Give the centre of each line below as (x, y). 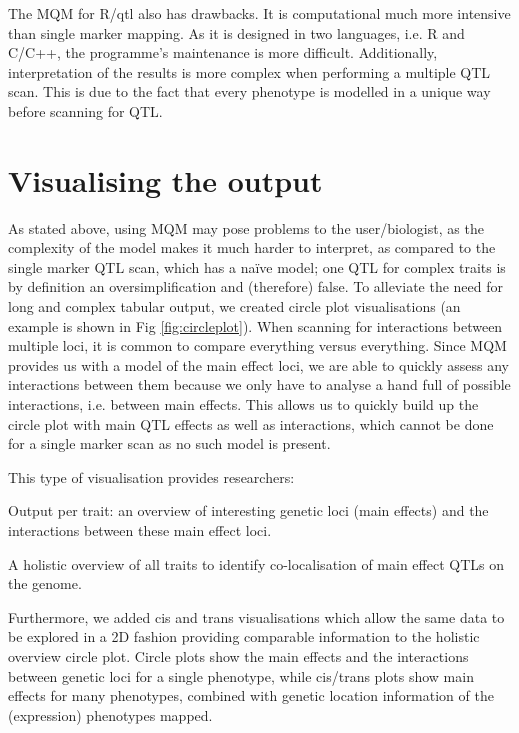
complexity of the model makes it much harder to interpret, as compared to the (252, 247)
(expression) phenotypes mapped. (110, 714)
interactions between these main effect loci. (140, 530)
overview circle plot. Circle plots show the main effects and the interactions (238, 655)
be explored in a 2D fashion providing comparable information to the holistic (244, 636)
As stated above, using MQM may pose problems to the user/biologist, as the (246, 227)
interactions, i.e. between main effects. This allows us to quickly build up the (243, 404)
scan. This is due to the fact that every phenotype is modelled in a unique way (249, 91)
